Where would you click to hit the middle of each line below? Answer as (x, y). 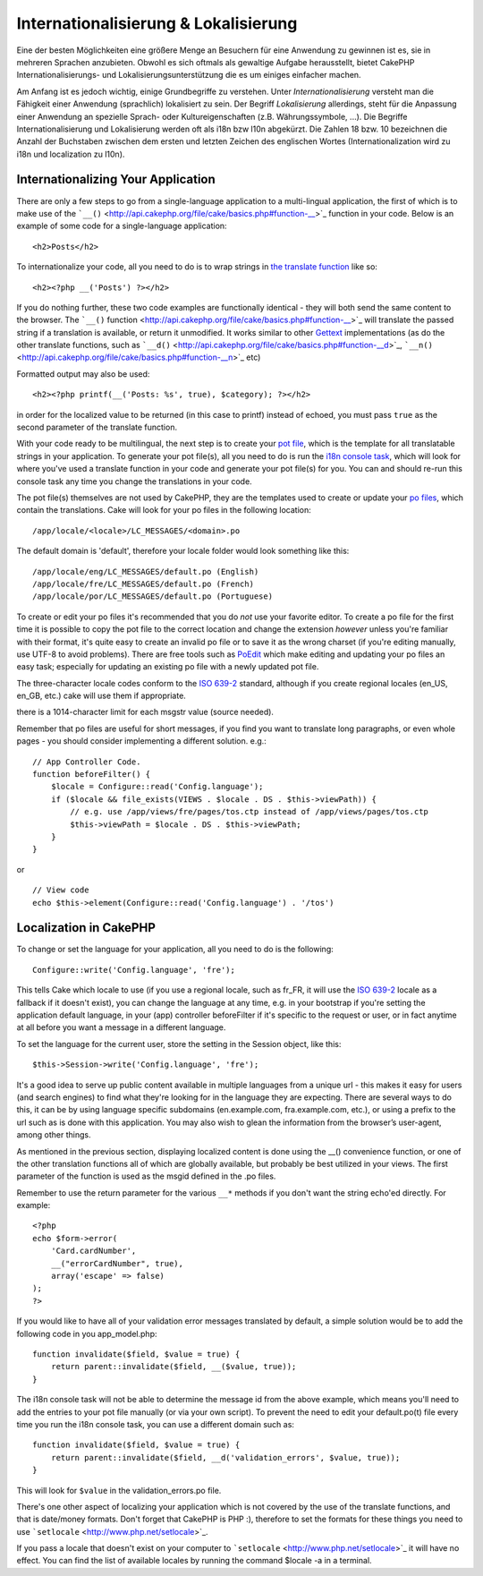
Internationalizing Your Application (116, 179)
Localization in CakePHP (86, 928)
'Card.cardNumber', (93, 1251)
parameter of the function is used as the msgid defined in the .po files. (146, 1176)
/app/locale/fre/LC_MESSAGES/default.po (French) (144, 584)
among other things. (54, 1135)
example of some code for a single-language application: (122, 226)
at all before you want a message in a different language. (121, 1027)
